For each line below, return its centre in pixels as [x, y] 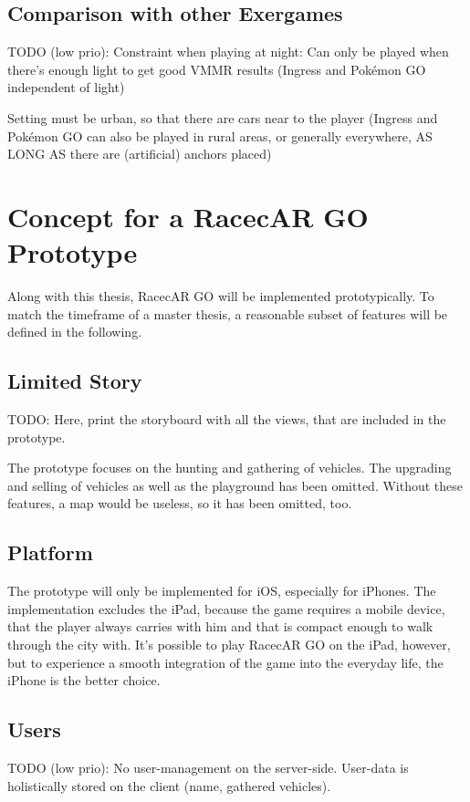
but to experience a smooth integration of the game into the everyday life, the [225, 662]
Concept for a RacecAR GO [188, 216]
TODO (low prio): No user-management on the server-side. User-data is [208, 767]
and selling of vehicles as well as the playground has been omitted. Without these [235, 485]
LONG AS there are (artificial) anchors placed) [140, 154]
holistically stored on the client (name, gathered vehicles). [169, 785]
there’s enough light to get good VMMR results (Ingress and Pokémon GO [217, 69]
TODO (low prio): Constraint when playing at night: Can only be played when [228, 52]
